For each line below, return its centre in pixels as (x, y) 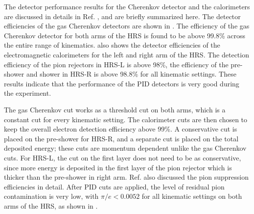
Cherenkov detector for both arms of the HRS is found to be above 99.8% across (125, 35)
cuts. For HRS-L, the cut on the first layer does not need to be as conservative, (123, 157)
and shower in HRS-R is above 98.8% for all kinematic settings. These (131, 74)
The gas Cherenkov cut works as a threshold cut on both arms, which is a (115, 109)
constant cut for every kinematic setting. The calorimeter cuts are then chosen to (126, 119)
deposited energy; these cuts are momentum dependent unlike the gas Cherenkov (125, 148)
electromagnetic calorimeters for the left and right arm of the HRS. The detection (127, 54)
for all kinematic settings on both (192, 196)
